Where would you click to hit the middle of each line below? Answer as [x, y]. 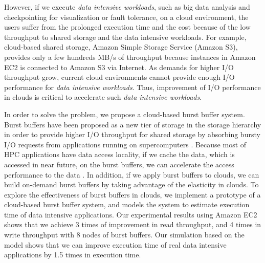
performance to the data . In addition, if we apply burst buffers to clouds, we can [132, 174]
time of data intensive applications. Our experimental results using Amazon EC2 [131, 214]
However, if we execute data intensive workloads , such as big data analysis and [127, 7]
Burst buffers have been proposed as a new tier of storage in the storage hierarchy [133, 124]
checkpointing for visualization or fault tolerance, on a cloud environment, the [126, 17]
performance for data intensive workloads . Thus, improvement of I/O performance [132, 87]
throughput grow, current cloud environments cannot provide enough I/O [119, 77]
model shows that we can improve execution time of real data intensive [115, 244]
